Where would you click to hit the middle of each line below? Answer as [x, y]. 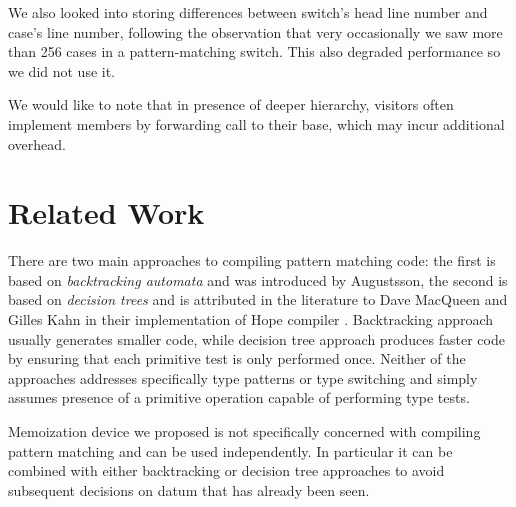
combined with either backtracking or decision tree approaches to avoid [226, 470]
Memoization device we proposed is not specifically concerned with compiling [244, 431]
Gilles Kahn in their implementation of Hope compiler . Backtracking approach [251, 319]
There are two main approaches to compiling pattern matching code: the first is [252, 260]
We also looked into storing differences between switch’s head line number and [248, 12]
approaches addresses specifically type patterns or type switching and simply [243, 377]
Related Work [106, 212]
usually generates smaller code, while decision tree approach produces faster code [256, 338]
